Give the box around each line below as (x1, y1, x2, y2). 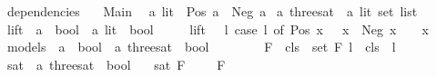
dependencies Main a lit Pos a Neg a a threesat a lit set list (6, 2, 418, 20)
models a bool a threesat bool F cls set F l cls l (6, 37, 396, 56)
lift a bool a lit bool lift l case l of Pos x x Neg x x (6, 19, 429, 38)
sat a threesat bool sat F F (6, 54, 226, 73)
